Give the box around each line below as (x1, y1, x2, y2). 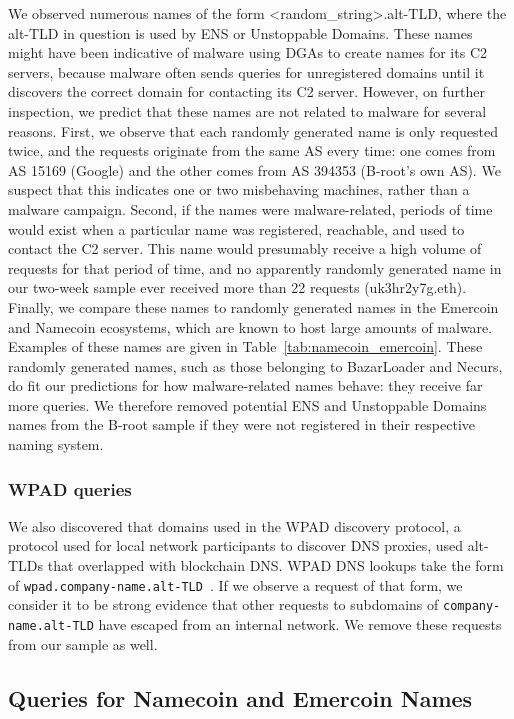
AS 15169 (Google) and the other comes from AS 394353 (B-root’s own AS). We (8, 159, 501, 180)
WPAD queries (8, 476, 132, 501)
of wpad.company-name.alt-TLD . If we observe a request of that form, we (8, 574, 463, 595)
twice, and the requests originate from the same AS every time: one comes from (8, 140, 496, 161)
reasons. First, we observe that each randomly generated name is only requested (8, 120, 499, 141)
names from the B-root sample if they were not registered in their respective (8, 414, 475, 435)
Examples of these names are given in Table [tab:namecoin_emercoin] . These (8, 336, 483, 357)
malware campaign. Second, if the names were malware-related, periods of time (8, 198, 493, 219)
